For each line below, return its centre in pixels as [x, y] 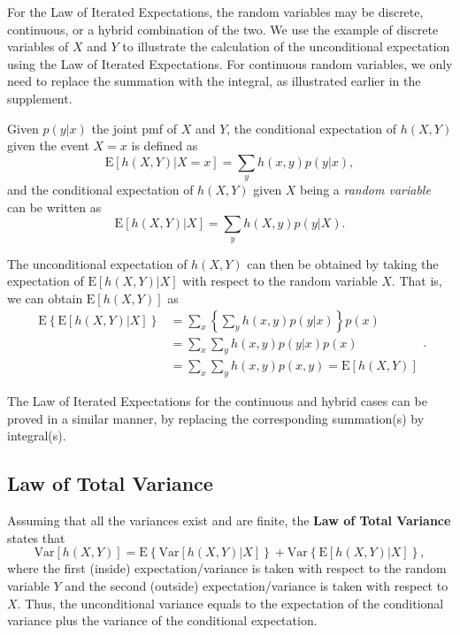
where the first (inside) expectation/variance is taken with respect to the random [227, 568]
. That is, [417, 281]
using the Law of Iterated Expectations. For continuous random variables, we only [230, 63]
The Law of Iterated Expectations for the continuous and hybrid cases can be [217, 401]
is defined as [165, 145]
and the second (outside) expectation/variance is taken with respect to [257, 585]
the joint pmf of [134, 128]
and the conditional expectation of [100, 190]
